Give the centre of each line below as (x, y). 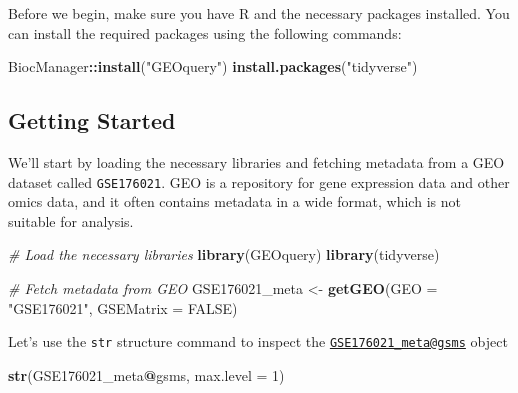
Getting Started (92, 120)
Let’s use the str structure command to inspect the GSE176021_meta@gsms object (258, 341)
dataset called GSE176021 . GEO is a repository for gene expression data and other (259, 181)
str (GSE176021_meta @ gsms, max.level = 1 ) (146, 374)
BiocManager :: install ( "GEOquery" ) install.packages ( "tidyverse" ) (213, 66)
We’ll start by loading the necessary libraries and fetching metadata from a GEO (256, 161)
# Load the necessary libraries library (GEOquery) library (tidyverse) (224, 254)
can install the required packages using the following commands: (205, 32)
